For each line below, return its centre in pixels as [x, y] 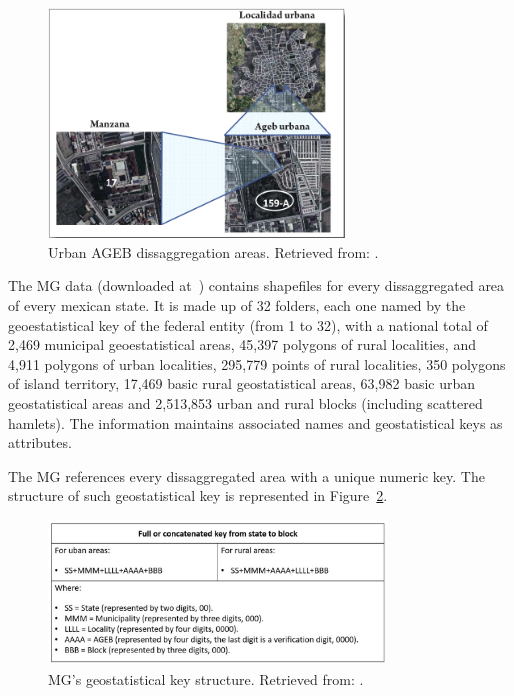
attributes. [40, 442]
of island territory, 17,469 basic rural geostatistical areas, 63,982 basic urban [242, 383]
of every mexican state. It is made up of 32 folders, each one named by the [237, 304]
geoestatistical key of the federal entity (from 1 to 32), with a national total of [248, 324]
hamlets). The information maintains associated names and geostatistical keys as [255, 422]
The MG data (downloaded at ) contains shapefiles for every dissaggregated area [256, 285]
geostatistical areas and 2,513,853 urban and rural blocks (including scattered [245, 402]
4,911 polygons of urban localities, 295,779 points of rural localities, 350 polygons [257, 363]
